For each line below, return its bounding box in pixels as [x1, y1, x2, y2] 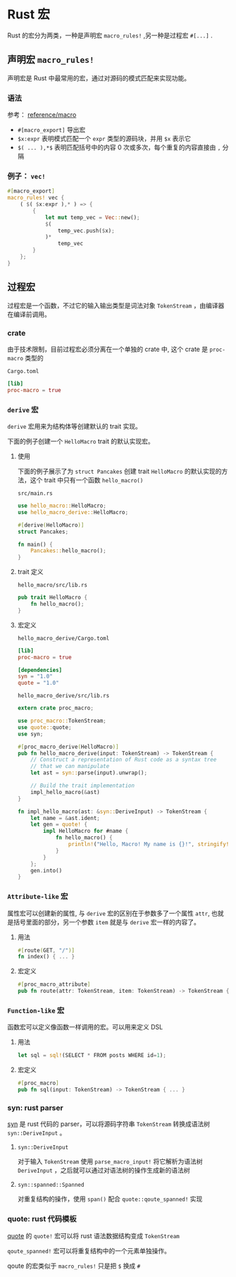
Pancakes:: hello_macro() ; [30, 547, 107, 554]
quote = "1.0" [17, 680, 59, 687]
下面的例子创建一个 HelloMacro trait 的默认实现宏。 [7, 437, 155, 445]
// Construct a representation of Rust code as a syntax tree [30, 756, 217, 764]
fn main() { [17, 541, 53, 548]
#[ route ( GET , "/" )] [17, 946, 75, 954]
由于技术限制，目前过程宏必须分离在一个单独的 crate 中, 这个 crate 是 [7, 345, 209, 353]
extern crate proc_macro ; [17, 704, 94, 712]
